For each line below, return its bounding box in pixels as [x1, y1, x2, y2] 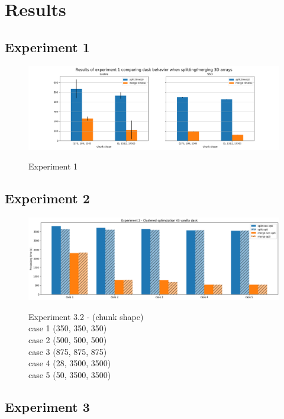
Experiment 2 [5, 189, 90, 207]
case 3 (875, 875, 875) [28, 345, 107, 357]
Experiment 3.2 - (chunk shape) [28, 310, 144, 322]
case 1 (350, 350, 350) [28, 322, 107, 334]
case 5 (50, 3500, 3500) [28, 368, 111, 380]
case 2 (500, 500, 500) [28, 334, 107, 346]
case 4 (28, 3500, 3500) [28, 357, 111, 369]
